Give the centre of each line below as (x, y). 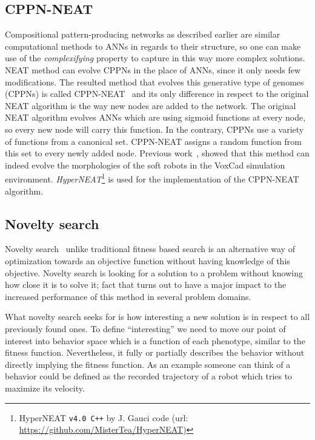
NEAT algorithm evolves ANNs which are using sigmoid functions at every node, (155, 117)
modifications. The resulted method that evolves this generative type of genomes (154, 82)
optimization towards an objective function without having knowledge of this (148, 260)
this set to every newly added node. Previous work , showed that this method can (157, 153)
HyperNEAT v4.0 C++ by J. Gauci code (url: (104, 417)
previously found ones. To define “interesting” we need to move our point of (145, 328)
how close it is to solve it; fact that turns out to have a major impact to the (146, 285)
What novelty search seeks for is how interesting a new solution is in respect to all (157, 317)
